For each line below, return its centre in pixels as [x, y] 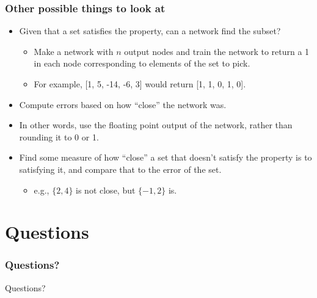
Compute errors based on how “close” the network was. [123, 104]
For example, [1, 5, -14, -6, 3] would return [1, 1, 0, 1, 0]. [140, 84]
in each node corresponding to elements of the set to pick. [142, 63]
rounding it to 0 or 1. [59, 136]
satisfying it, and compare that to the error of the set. [120, 169]
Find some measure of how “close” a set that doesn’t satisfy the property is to [166, 157]
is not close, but [106, 190]
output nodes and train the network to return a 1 [217, 51]
